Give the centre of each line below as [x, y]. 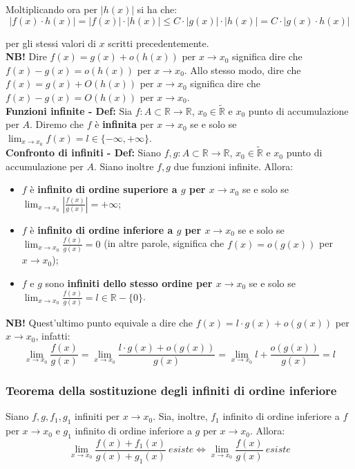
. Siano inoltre [124, 166]
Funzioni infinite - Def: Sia [69, 110]
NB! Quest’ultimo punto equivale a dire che [99, 322]
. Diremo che [57, 124]
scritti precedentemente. [159, 43]
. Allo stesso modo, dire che [242, 70]
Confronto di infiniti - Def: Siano [83, 153]
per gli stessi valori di [51, 43]
